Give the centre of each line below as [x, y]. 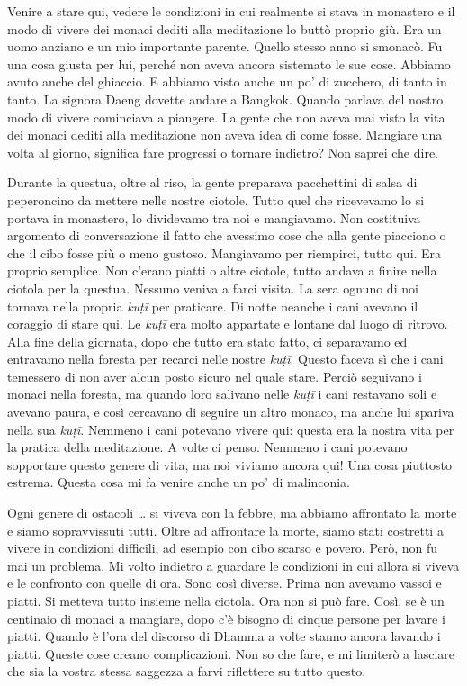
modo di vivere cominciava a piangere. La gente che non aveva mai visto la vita [226, 117]
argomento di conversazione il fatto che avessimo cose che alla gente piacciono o [227, 235]
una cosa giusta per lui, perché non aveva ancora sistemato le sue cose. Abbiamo [229, 63]
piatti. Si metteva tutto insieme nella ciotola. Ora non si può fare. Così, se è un [226, 600]
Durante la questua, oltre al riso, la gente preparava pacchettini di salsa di [212, 182]
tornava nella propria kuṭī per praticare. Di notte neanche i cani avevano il [213, 306]
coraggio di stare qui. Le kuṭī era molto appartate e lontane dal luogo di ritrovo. [228, 324]
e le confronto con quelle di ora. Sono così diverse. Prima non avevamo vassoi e [225, 583]
